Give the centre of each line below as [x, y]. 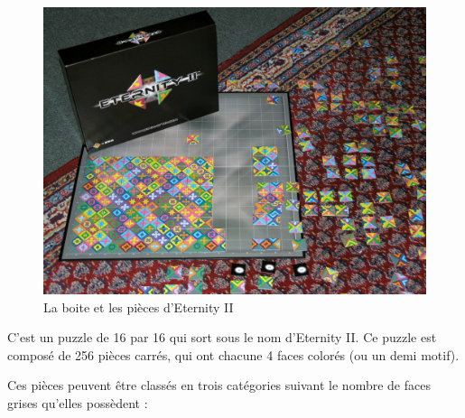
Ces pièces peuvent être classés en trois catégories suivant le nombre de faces [219, 385]
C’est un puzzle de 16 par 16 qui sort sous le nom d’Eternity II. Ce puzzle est [222, 337]
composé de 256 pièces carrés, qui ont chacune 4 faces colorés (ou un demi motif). [233, 354]
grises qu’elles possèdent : [78, 402]
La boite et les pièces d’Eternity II [139, 307]
